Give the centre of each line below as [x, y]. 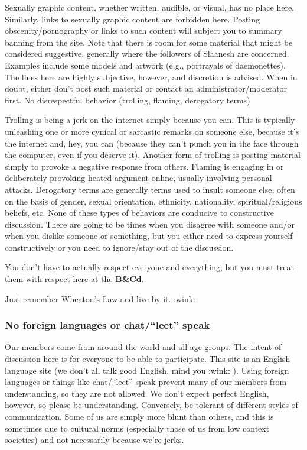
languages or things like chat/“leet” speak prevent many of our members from [146, 382]
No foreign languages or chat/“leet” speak [107, 325]
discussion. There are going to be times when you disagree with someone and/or [150, 224]
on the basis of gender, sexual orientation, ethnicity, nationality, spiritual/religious [153, 201]
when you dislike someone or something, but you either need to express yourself [149, 236]
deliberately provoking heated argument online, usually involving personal [138, 178]
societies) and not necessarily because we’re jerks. [94, 440]
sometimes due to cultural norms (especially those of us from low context [137, 428]
